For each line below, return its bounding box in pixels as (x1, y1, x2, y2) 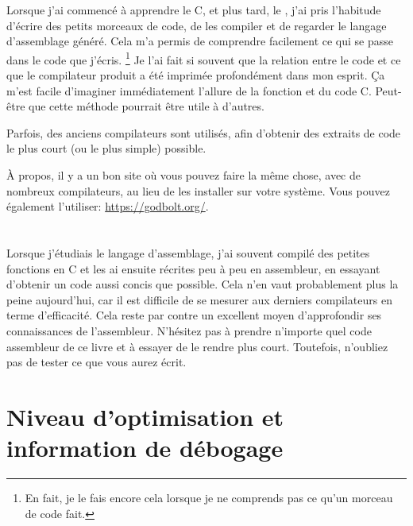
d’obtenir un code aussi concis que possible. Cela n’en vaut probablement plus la (6, 276, 399, 292)
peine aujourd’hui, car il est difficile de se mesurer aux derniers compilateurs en (6, 291, 392, 307)
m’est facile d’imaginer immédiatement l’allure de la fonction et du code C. (6, 82, 372, 99)
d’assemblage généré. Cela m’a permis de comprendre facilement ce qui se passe (6, 33, 394, 49)
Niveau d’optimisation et (6, 400, 284, 432)
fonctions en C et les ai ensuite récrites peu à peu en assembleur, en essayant (6, 260, 380, 277)
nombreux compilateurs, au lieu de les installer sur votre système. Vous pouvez (6, 182, 390, 199)
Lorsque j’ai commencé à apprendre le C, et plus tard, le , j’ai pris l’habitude (6, 2, 381, 17)
